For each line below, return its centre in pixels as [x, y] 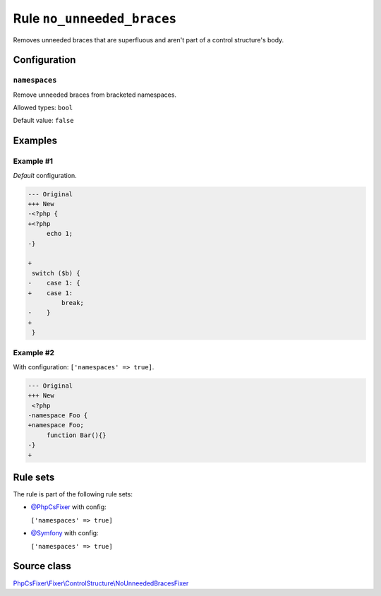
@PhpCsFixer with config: [68, 507]
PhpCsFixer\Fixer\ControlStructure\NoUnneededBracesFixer [101, 583]
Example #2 [34, 353]
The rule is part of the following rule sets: [73, 494]
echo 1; [60, 234]
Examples [35, 141]
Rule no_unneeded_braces [95, 18]
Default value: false [43, 121]
